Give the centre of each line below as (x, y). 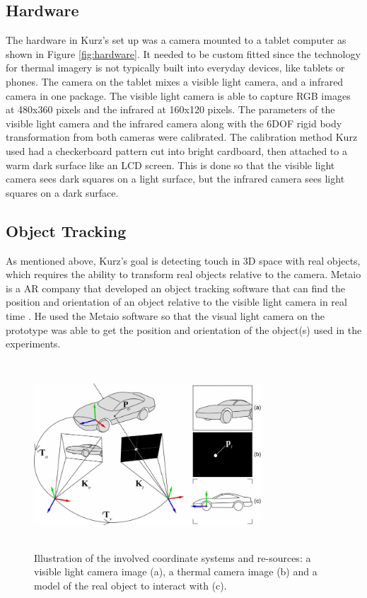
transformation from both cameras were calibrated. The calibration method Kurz (182, 137)
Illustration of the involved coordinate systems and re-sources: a (173, 557)
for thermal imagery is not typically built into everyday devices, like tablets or (175, 68)
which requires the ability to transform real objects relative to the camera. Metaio (183, 274)
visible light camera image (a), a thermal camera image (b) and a (176, 571)
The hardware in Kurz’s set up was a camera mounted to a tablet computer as (176, 40)
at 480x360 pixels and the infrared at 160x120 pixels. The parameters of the (170, 109)
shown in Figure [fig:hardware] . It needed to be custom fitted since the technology (183, 53)
